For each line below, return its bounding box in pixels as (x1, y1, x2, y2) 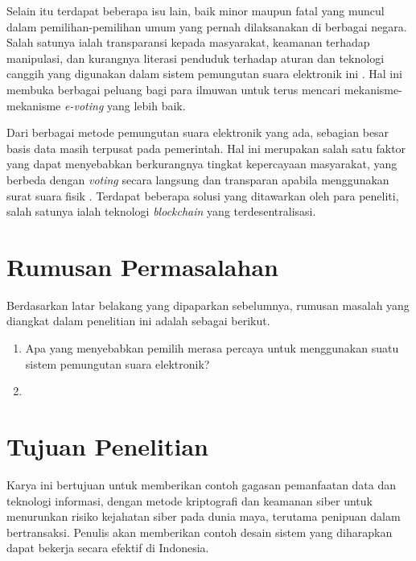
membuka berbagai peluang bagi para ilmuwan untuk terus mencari (6, 80, 341, 97)
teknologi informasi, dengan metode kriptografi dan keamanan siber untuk (6, 492, 373, 509)
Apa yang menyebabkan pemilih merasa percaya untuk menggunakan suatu (25, 340, 399, 357)
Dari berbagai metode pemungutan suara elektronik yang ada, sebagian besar (6, 124, 389, 141)
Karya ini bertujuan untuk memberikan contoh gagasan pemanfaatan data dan (6, 476, 397, 493)
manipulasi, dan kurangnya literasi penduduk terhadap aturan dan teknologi (6, 49, 385, 66)
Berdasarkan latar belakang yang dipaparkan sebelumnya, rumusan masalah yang (6, 296, 410, 313)
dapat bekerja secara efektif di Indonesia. (6, 539, 209, 556)
